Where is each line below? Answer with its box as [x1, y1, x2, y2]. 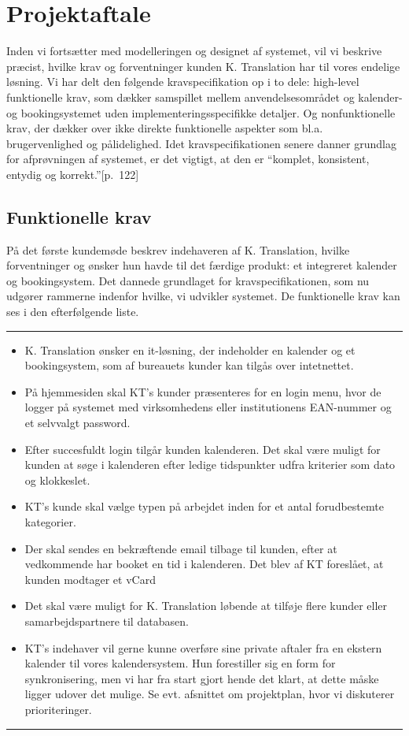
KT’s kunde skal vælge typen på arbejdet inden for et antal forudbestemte [24, 498, 384, 515]
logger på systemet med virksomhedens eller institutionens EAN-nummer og [24, 399, 392, 415]
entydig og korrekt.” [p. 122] [6, 165, 139, 182]
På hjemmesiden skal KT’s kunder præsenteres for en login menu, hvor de [24, 383, 381, 400]
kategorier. [24, 513, 76, 530]
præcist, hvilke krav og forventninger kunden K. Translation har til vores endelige [6, 58, 400, 74]
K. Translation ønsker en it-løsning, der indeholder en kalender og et [24, 341, 356, 358]
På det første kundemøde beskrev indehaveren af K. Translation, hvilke [6, 241, 350, 258]
